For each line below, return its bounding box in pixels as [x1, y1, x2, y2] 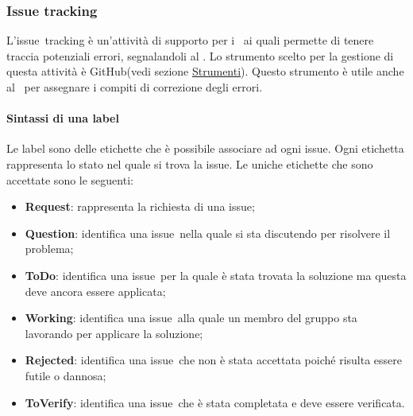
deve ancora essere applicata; [25, 282, 166, 299]
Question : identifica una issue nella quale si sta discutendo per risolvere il [25, 224, 391, 241]
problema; [25, 240, 74, 257]
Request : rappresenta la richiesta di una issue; [25, 198, 255, 215]
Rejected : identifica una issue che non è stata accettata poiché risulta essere [25, 352, 403, 368]
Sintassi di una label [6, 110, 119, 126]
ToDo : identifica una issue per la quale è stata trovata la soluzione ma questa [25, 266, 407, 283]
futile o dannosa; [25, 367, 106, 383]
